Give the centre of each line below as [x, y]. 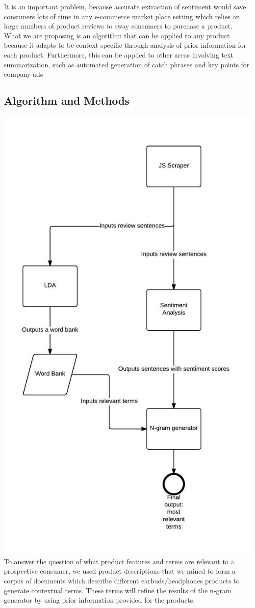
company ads [24, 74]
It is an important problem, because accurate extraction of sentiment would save [125, 6]
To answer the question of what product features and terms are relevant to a [119, 561]
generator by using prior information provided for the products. [100, 600]
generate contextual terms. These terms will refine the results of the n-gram [118, 590]
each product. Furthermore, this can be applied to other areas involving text [119, 54]
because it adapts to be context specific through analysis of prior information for [125, 45]
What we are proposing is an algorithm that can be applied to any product [117, 35]
